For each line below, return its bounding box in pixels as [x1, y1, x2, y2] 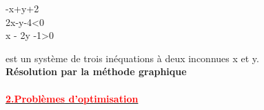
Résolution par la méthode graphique [6, 64, 187, 79]
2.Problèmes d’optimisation [6, 91, 139, 105]
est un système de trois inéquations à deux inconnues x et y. [6, 51, 259, 65]
